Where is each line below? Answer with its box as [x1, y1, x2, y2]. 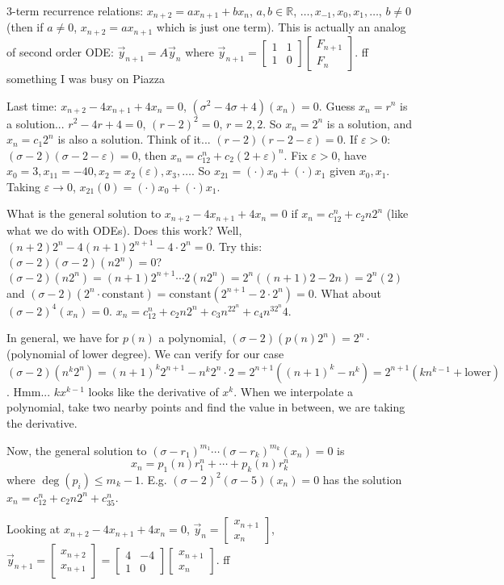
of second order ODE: [6, 43, 114, 60]
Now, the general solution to [6, 441, 147, 458]
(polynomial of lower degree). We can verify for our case [6, 345, 284, 362]
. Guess [318, 97, 355, 114]
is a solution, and [326, 115, 413, 132]
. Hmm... [6, 382, 51, 399]
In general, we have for [6, 329, 120, 346]
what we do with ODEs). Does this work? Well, [6, 221, 242, 238]
